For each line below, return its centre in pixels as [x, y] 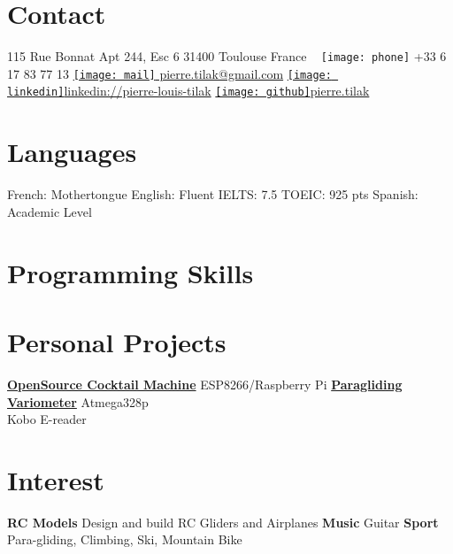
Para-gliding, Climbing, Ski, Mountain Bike [125, 539]
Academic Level [50, 211]
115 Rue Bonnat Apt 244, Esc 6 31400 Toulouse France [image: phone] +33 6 [227, 56]
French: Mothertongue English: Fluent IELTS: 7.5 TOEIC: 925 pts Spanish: [213, 194]
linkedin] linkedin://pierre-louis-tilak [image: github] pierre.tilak [188, 91]
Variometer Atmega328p [78, 401]
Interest [56, 479]
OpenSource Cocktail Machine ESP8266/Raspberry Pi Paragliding [205, 384]
